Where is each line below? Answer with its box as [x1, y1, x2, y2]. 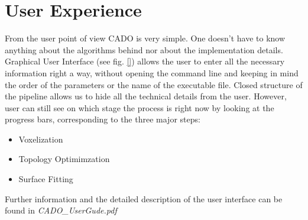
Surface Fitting [18, 173, 73, 185]
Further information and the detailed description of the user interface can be [5, 192, 283, 205]
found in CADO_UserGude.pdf [5, 204, 117, 216]
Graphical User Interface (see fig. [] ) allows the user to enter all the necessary [5, 55, 285, 67]
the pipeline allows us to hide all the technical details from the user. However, [5, 90, 287, 102]
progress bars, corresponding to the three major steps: [5, 113, 200, 125]
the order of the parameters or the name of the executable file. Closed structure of [5, 78, 303, 90]
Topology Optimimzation [18, 153, 110, 165]
